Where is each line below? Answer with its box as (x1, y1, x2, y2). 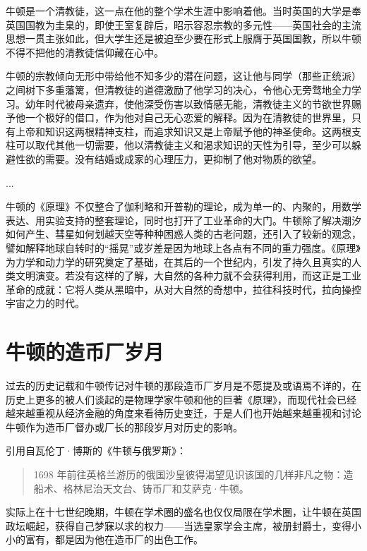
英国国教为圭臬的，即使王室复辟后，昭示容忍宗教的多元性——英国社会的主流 (6, 17, 361, 32)
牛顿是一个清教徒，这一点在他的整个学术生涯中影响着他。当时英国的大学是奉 (6, 4, 361, 18)
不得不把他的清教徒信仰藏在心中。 (6, 44, 164, 59)
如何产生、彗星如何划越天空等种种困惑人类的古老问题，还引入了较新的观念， (6, 226, 361, 241)
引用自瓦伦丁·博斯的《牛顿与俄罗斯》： (6, 443, 186, 458)
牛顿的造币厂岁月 (6, 337, 164, 366)
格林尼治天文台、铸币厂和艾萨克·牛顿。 (63, 480, 249, 495)
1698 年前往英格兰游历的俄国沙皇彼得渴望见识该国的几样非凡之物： (33, 466, 344, 481)
